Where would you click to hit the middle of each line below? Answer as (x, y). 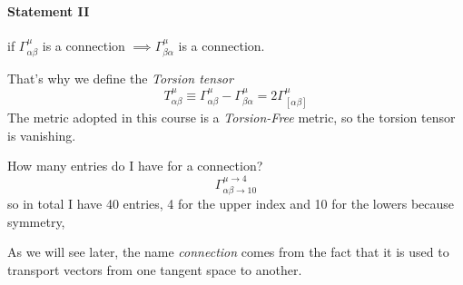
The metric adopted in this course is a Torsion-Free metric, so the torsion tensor (231, 118)
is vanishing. (42, 135)
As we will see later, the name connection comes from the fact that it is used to (228, 252)
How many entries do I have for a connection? (135, 166)
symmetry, (36, 221)
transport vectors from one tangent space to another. (155, 269)
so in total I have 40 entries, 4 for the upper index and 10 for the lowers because (231, 204)
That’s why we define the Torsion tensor (120, 79)
